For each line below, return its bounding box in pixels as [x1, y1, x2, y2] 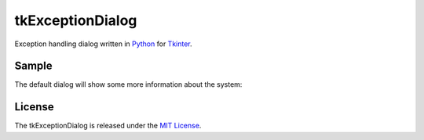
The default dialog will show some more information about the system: [14, 80, 243, 89]
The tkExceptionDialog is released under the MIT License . [14, 121, 202, 131]
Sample [14, 59, 53, 73]
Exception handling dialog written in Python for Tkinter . [14, 39, 192, 48]
